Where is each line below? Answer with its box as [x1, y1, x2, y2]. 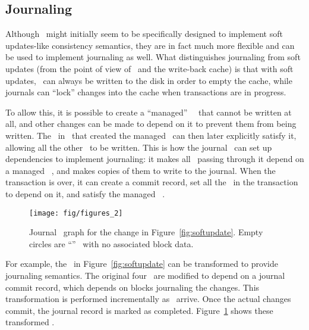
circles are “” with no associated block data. [29, 237, 194, 250]
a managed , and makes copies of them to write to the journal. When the [5, 164, 276, 176]
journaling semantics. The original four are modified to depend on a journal [5, 269, 285, 281]
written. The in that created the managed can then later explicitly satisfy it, [5, 129, 297, 141]
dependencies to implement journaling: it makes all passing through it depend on [5, 152, 304, 165]
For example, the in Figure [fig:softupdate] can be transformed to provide [5, 257, 278, 270]
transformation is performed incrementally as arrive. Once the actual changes [5, 292, 291, 305]
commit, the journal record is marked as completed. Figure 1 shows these [5, 304, 273, 316]
